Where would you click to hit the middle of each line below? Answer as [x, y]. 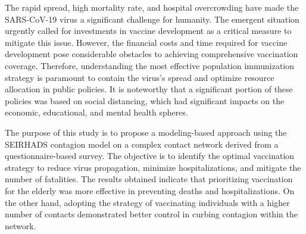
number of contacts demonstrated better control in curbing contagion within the [151, 214]
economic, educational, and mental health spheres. [96, 112]
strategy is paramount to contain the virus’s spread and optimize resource [140, 77]
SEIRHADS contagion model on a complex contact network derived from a [142, 144]
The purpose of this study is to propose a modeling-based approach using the [146, 132]
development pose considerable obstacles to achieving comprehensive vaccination [152, 54]
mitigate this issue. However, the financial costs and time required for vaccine [146, 42]
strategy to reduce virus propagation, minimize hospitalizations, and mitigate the [153, 167]
